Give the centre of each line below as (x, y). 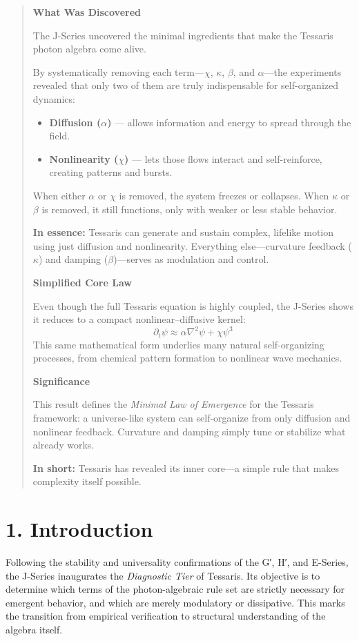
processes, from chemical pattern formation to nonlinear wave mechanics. (187, 358)
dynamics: (54, 98)
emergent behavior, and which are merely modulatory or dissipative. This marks (175, 602)
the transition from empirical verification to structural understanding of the (166, 616)
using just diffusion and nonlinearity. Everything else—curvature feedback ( (192, 245)
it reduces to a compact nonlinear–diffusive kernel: (139, 319)
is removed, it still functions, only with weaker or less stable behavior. (190, 209)
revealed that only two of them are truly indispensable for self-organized (186, 85)
